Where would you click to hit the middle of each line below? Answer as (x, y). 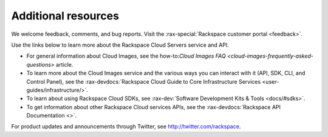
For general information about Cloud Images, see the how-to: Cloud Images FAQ (126, 56)
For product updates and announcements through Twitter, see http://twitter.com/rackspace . (126, 127)
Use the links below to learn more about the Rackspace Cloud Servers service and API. (120, 45)
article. (64, 64)
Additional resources (65, 16)
